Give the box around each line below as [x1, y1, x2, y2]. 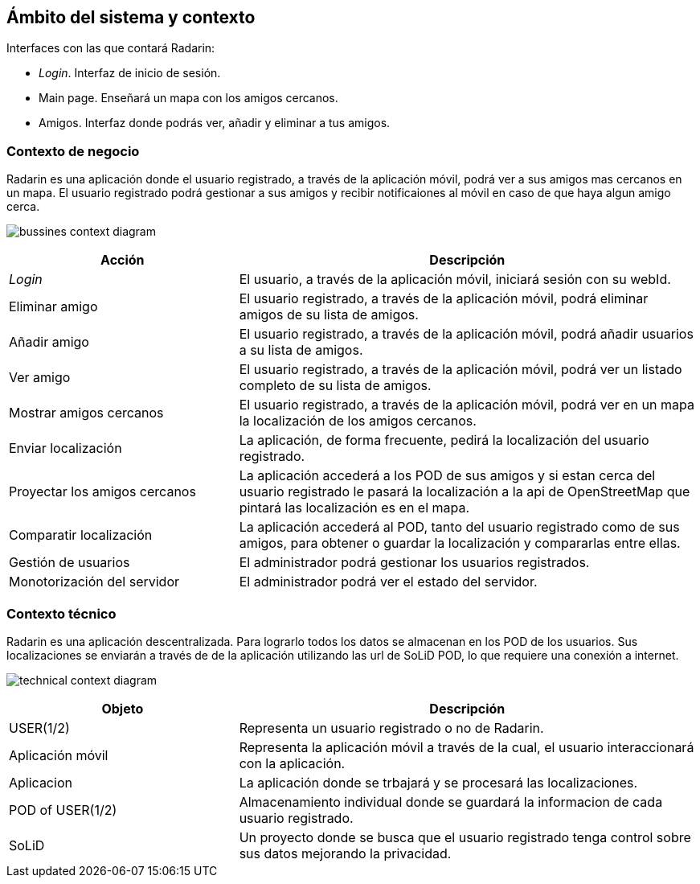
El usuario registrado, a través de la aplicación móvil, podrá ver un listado [239, 361, 682, 378]
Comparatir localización [9, 527, 153, 544]
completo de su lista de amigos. [239, 377, 432, 394]
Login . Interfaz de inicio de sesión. [39, 66, 221, 80]
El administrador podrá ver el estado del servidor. [239, 574, 538, 590]
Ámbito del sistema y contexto [6, 7, 256, 27]
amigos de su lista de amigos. [239, 306, 419, 323]
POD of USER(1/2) [9, 801, 117, 818]
